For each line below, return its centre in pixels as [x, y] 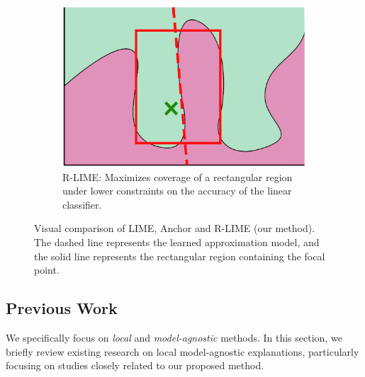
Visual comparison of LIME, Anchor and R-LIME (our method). [175, 228]
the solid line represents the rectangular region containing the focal [180, 256]
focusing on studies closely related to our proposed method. [135, 365]
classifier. [82, 204]
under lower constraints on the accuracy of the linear [177, 191]
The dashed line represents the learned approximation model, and [177, 242]
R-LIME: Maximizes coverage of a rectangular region [178, 176]
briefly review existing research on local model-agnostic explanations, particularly [182, 351]
